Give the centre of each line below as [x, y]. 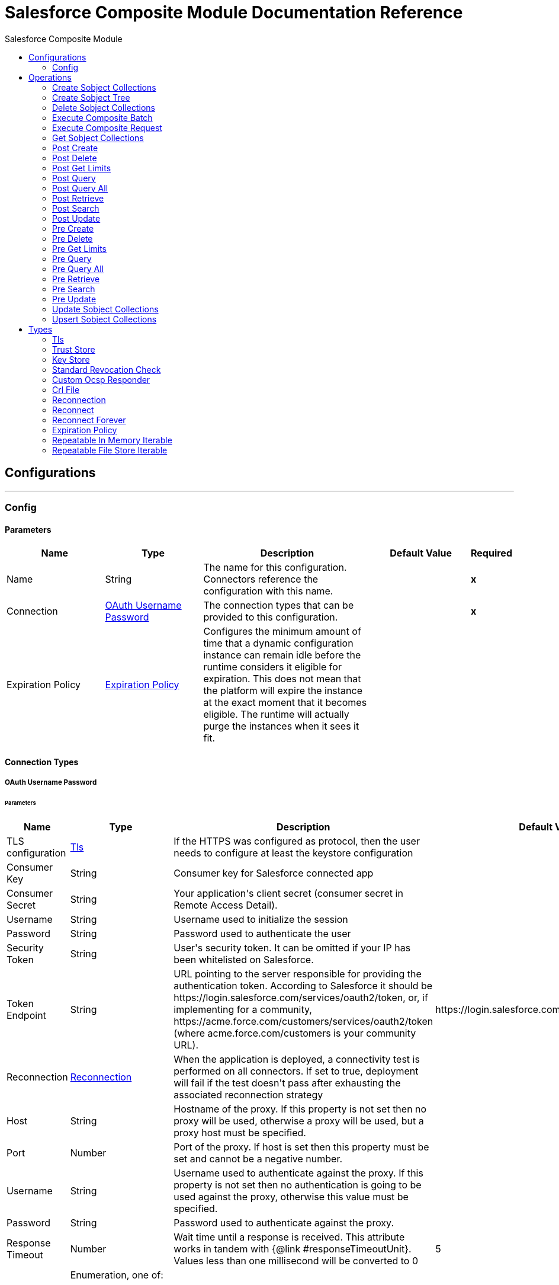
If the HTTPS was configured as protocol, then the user [297, 841]
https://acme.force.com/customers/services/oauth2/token [303, 1021]
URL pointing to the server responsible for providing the [298, 974]
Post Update [76, 218]
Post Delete [75, 158]
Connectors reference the [261, 579]
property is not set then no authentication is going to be [298, 1185]
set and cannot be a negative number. [258, 1158]
